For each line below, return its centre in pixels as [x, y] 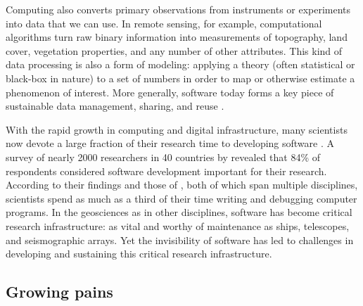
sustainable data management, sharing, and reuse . [115, 106]
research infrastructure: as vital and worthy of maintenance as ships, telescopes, [178, 225]
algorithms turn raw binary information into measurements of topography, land [177, 37]
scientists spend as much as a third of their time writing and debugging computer [181, 198]
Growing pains [59, 292]
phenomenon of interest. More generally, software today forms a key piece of [170, 92]
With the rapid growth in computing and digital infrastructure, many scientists [177, 129]
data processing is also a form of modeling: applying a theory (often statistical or [180, 64]
